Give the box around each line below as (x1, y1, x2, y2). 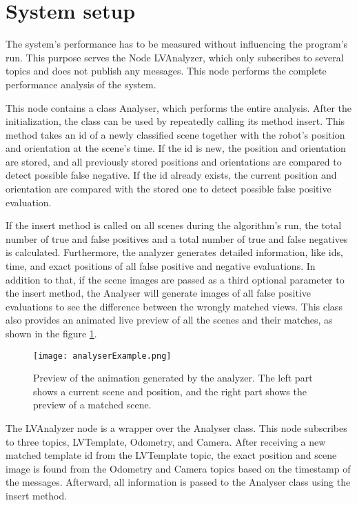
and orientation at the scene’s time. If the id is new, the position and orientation (6, 141, 346, 155)
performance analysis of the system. (6, 77, 156, 91)
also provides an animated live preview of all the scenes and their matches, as (6, 313, 333, 327)
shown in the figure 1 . (6, 326, 97, 340)
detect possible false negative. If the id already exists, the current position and (6, 168, 337, 182)
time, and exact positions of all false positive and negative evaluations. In (6, 259, 316, 273)
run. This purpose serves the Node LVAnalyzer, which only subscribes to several (6, 50, 344, 64)
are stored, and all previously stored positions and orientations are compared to (6, 154, 342, 168)
